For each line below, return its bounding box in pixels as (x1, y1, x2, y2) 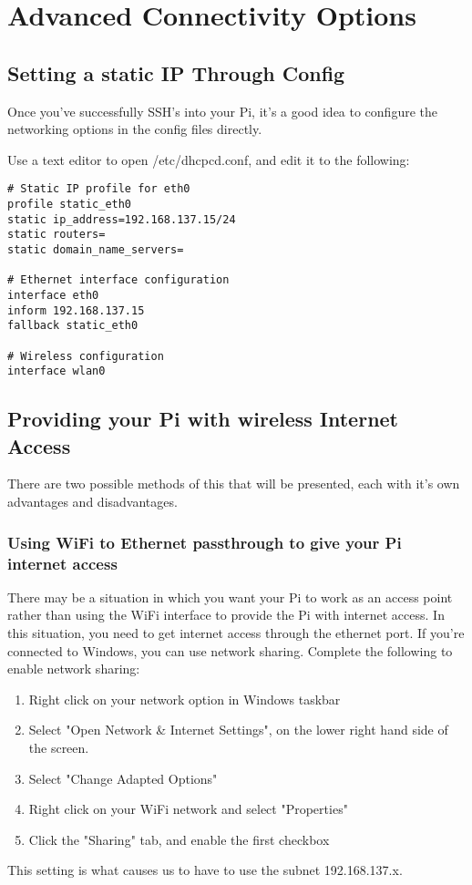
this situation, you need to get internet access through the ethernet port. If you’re (7, 623, 465, 642)
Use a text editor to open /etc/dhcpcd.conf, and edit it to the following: (7, 149, 410, 169)
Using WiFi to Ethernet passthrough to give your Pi (7, 530, 402, 553)
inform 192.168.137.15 (7, 304, 145, 317)
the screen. (28, 737, 89, 756)
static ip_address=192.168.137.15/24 (7, 212, 236, 226)
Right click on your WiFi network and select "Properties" (28, 799, 348, 818)
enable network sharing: (7, 659, 140, 678)
